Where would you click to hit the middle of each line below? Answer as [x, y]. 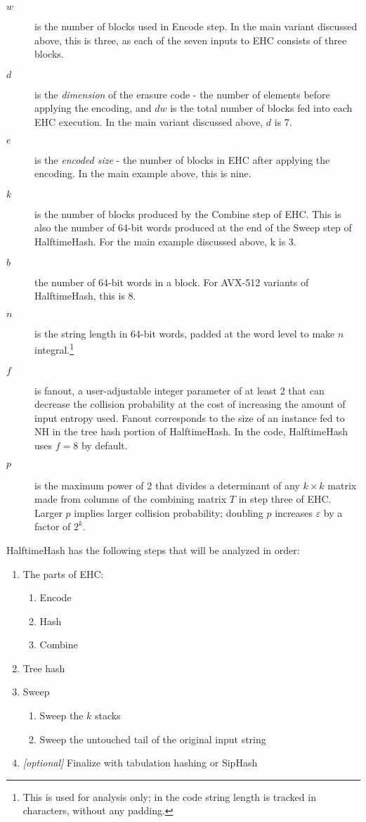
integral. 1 [54, 348]
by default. [104, 445]
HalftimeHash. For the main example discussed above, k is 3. [165, 241]
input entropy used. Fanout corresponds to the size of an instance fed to [190, 417]
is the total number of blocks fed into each [261, 108]
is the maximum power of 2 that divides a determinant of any [167, 485]
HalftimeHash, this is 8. [85, 296]
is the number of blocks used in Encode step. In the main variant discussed [196, 26]
